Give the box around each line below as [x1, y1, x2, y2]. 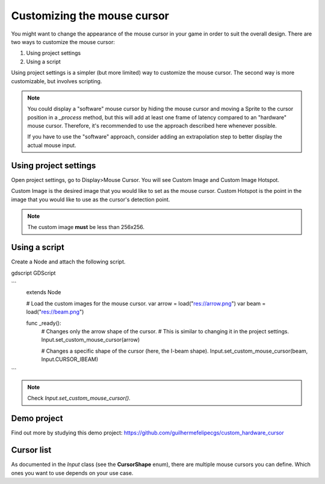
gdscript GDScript [11, 269, 56, 277]
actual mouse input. [27, 142, 76, 149]
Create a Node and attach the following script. [11, 258, 126, 265]
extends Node [26, 289, 61, 296]
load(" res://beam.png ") [26, 308, 84, 316]
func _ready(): [26, 319, 61, 327]
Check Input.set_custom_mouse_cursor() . [27, 395, 131, 402]
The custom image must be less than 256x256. [27, 224, 144, 231]
